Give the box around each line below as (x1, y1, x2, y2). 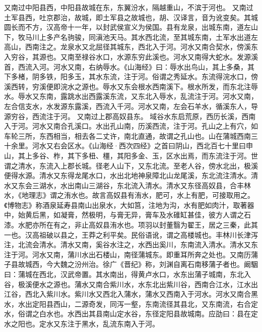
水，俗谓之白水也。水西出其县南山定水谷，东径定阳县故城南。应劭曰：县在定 (4, 308, 258, 319)
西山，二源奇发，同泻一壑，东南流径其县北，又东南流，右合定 (53, 298, 258, 309)
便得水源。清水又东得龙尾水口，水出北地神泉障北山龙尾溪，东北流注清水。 (4, 170, 251, 181)
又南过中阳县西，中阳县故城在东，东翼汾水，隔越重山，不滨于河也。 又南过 (4, 2, 253, 12)
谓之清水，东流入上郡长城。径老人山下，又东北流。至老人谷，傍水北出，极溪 (4, 160, 258, 171)
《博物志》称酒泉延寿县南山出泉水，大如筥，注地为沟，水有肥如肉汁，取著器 (4, 199, 254, 210)
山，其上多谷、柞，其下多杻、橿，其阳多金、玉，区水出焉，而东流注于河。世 (4, 150, 258, 160)
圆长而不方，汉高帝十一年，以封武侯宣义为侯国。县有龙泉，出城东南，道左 (4, 22, 251, 32)
